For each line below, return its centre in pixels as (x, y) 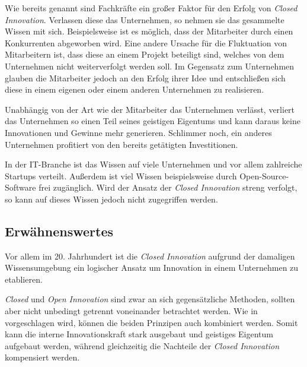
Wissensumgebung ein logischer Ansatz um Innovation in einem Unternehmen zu (152, 268)
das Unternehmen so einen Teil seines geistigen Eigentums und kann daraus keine (153, 121)
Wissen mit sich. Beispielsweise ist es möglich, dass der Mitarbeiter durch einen (149, 31)
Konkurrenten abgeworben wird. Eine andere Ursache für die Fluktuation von (146, 42)
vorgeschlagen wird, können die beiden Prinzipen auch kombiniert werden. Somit (151, 322)
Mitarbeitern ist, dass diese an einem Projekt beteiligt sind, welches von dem (145, 54)
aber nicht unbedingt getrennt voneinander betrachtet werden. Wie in (131, 311)
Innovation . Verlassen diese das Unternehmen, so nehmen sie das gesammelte (145, 19)
